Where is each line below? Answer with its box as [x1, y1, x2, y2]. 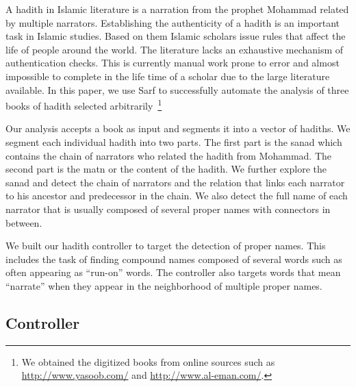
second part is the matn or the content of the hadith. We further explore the [5, 162, 327, 176]
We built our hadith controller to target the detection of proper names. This [5, 238, 326, 253]
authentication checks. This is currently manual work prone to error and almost [5, 55, 340, 70]
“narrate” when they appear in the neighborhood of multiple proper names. [5, 278, 322, 292]
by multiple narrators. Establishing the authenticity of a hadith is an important [5, 15, 340, 29]
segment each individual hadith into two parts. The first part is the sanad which [5, 135, 342, 149]
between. [5, 215, 42, 229]
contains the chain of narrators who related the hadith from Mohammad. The [5, 148, 331, 162]
